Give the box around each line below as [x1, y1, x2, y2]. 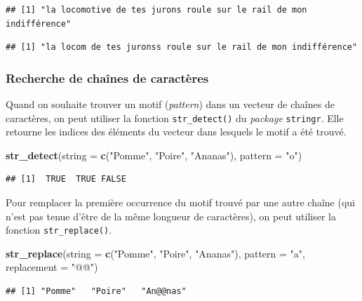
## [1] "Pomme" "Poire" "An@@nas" [6, 286, 187, 297]
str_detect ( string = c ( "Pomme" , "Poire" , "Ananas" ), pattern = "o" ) [6, 147, 302, 162]
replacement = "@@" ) [6, 260, 98, 274]
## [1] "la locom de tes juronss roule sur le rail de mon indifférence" [6, 42, 358, 53]
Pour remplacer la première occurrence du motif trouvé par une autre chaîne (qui [6, 195, 355, 210]
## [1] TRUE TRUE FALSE [6, 174, 126, 185]
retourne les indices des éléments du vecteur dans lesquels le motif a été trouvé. [6, 124, 347, 139]
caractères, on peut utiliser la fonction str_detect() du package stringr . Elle [6, 110, 344, 125]
